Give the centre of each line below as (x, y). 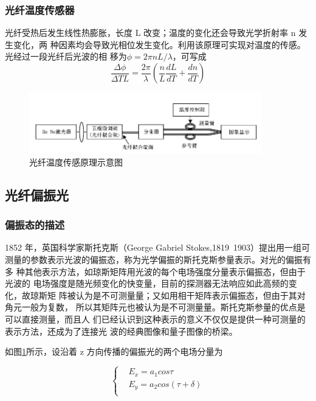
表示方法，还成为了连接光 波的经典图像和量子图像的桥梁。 (121, 331)
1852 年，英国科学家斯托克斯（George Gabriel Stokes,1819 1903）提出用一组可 (158, 247)
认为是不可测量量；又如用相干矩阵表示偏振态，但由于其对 (191, 295)
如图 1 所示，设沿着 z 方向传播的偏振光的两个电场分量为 (114, 351)
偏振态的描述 (35, 225)
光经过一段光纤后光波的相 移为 (66, 56)
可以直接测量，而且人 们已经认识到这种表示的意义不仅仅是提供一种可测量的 (155, 319)
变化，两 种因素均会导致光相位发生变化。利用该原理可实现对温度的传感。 (159, 44)
